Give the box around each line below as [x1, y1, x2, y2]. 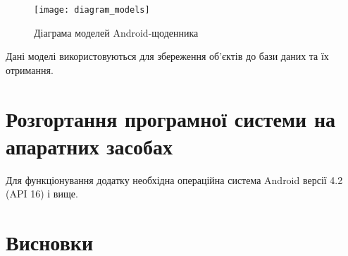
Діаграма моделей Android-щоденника [34, 25, 199, 39]
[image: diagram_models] [34, 5, 150, 15]
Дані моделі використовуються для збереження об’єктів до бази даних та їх [6, 49, 329, 63]
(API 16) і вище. [6, 186, 78, 201]
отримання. [6, 62, 54, 77]
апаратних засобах [6, 131, 173, 160]
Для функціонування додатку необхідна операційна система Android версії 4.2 [6, 172, 343, 187]
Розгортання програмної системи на [6, 104, 336, 133]
